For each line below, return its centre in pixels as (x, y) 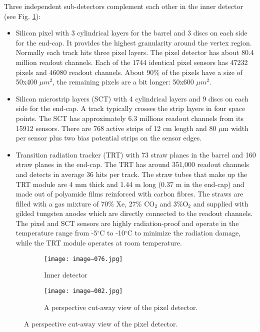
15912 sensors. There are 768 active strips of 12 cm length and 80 (116, 128)
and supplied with (221, 203)
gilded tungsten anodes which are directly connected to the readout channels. (134, 213)
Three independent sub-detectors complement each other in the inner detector (123, 6)
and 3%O (174, 203)
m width (235, 128)
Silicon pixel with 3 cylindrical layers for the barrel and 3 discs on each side (131, 33)
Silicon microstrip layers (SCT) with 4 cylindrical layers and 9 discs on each (132, 98)
